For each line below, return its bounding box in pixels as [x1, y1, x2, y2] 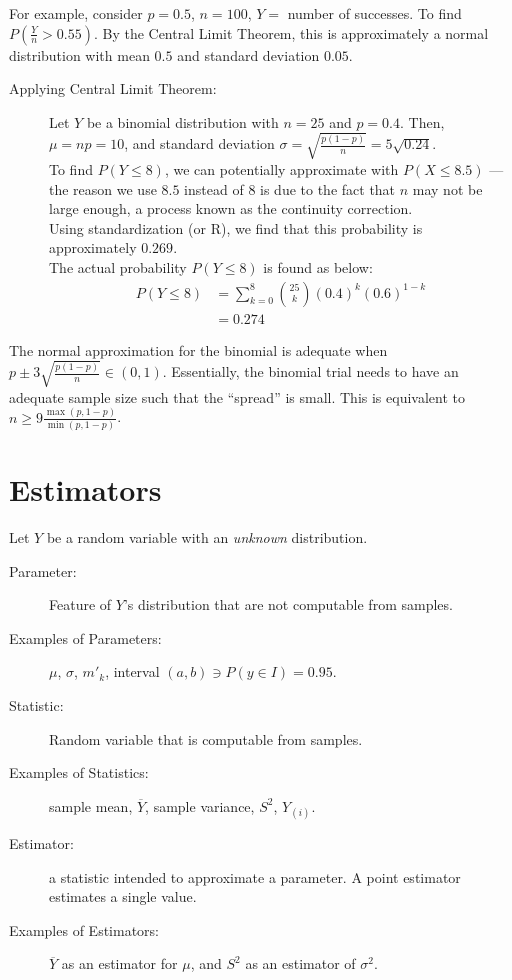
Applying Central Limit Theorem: [9, 78, 217, 99]
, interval [105, 661, 160, 682]
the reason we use [49, 178, 157, 199]
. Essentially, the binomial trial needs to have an [162, 361, 459, 382]
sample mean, [49, 795, 133, 816]
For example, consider [9, 3, 143, 23]
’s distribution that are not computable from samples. [123, 594, 453, 615]
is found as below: [263, 256, 373, 277]
